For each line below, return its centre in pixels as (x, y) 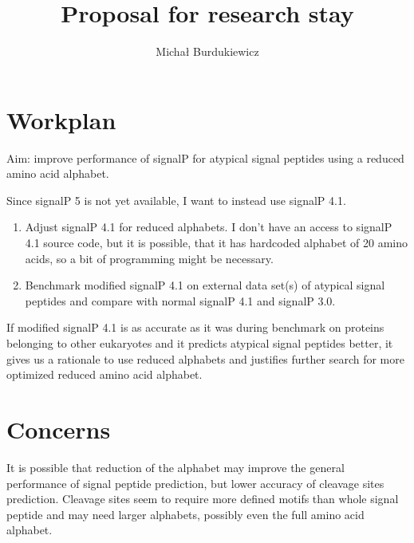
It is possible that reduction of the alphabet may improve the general (175, 467)
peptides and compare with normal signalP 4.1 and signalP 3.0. (180, 300)
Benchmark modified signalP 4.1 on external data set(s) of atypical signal (205, 285)
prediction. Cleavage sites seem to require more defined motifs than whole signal (203, 499)
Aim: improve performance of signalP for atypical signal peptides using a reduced (205, 157)
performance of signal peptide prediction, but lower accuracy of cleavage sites (195, 483)
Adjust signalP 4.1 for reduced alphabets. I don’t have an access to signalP (209, 227)
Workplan (61, 119)
